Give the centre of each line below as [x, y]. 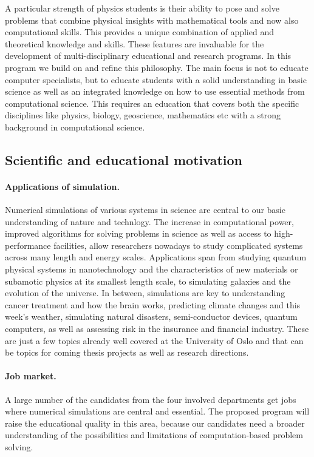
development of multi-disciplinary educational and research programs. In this [148, 56]
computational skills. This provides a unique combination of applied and [139, 32]
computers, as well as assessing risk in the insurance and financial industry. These [157, 329]
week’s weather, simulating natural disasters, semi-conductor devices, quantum [151, 317]
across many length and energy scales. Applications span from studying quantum [156, 257]
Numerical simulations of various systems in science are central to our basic [145, 210]
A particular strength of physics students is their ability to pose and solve [142, 8]
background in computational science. [75, 127]
